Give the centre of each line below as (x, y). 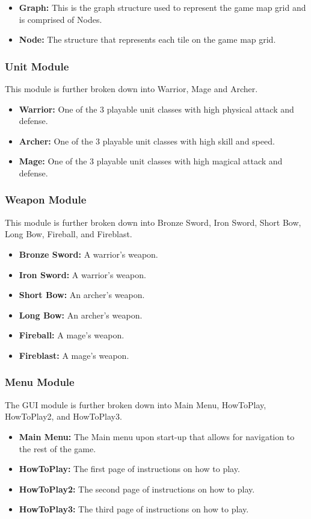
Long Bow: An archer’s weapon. (81, 315)
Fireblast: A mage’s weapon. (74, 355)
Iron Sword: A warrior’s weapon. (82, 274)
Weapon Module (46, 200)
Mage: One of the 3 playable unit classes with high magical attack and (151, 161)
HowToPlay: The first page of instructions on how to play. (129, 469)
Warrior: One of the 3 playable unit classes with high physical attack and (156, 109)
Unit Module (37, 66)
